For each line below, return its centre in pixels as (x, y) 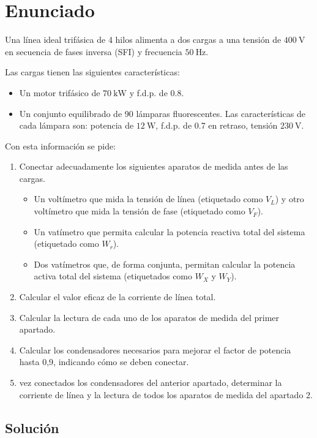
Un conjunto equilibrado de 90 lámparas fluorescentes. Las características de (162, 113)
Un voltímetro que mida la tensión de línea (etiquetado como (148, 199)
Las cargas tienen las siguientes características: (92, 72)
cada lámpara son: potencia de (76, 125)
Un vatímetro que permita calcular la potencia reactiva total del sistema (170, 231)
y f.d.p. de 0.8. (157, 92)
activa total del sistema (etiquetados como (113, 276)
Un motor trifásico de (60, 92)
